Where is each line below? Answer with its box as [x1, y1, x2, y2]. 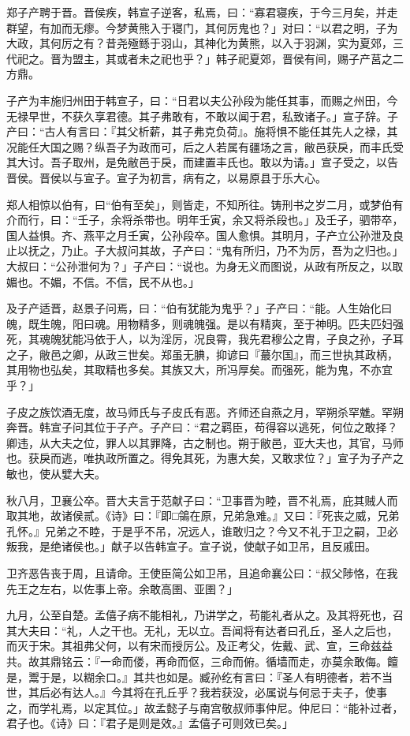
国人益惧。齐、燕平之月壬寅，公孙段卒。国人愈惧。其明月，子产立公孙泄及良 [6, 226, 404, 243]
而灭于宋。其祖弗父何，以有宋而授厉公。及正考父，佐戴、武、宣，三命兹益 [6, 637, 393, 654]
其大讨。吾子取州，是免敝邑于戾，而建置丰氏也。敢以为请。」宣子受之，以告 [6, 154, 398, 170]
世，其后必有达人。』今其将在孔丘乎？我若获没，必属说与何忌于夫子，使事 [6, 684, 387, 701]
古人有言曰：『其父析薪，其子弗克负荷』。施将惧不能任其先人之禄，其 [44, 123, 398, 140]
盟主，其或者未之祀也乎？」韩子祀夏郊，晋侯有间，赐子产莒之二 [72, 50, 404, 66]
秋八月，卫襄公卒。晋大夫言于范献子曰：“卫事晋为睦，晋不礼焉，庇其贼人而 [6, 491, 398, 508]
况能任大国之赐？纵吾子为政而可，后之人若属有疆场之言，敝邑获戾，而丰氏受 [6, 138, 404, 155]
